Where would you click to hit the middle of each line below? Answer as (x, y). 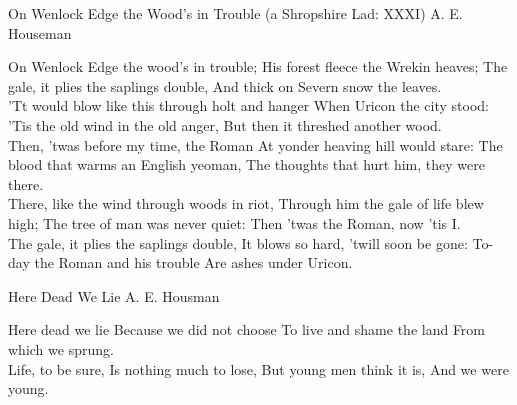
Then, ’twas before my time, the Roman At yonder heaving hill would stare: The (255, 144)
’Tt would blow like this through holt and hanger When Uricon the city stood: (248, 105)
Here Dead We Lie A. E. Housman (114, 295)
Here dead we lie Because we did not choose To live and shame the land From (247, 329)
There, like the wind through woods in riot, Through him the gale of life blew (246, 203)
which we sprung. (61, 348)
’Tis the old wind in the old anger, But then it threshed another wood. (225, 124)
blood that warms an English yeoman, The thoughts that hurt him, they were (246, 164)
